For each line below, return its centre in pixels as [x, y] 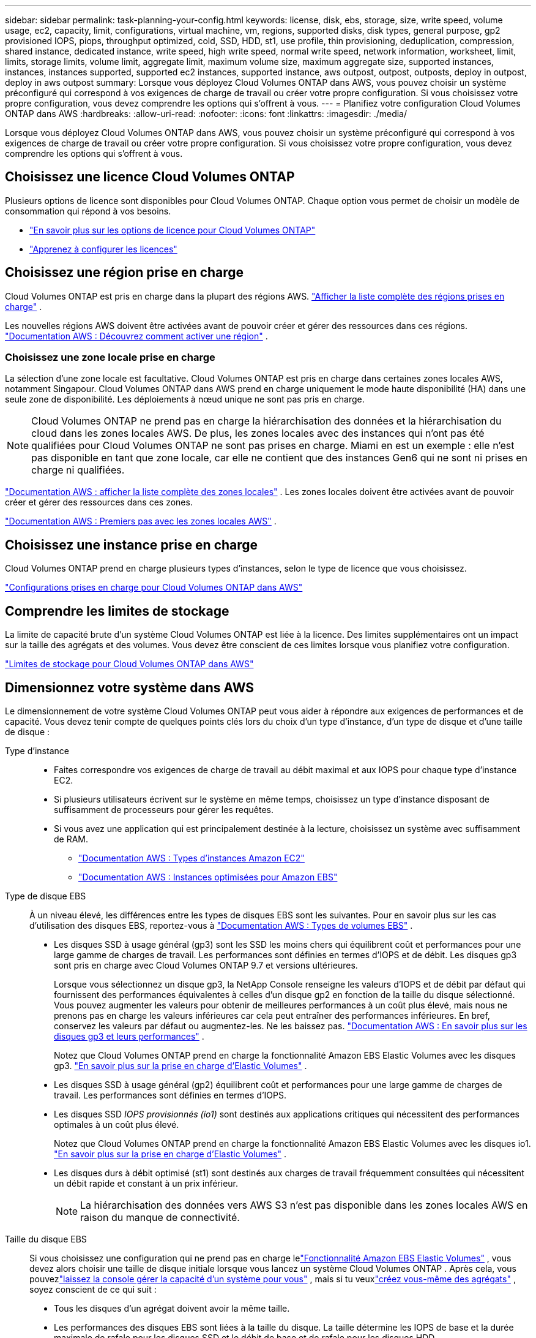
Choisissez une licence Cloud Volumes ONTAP [150, 177]
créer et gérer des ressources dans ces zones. [99, 502]
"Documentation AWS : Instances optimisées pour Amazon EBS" [208, 877]
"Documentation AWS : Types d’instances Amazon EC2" [192, 858]
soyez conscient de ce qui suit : [93, 1289]
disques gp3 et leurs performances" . [129, 1036]
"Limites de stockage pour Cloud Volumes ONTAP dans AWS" [129, 664]
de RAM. [71, 839]
